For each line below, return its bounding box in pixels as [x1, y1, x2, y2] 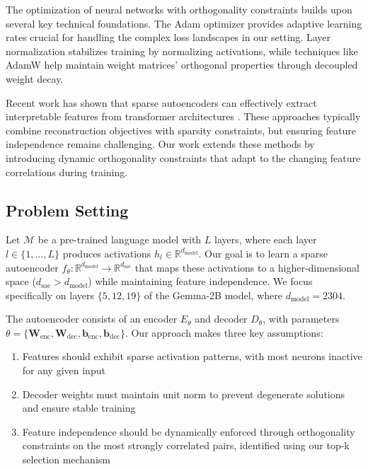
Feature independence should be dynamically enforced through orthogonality [22, 424, 355, 439]
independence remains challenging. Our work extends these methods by [6, 137, 315, 151]
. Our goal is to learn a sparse [198, 245, 328, 260]
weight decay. [6, 71, 64, 86]
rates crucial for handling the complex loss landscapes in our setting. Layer [6, 30, 330, 45]
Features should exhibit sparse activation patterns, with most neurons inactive [22, 349, 362, 364]
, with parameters [263, 311, 340, 326]
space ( [6, 274, 36, 289]
